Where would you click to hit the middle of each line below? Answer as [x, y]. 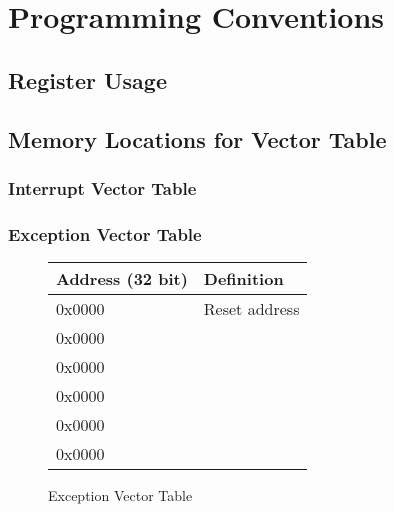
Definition [243, 278]
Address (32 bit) [122, 278]
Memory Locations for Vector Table [197, 138]
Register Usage [87, 79]
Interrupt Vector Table [102, 187]
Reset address [251, 308]
